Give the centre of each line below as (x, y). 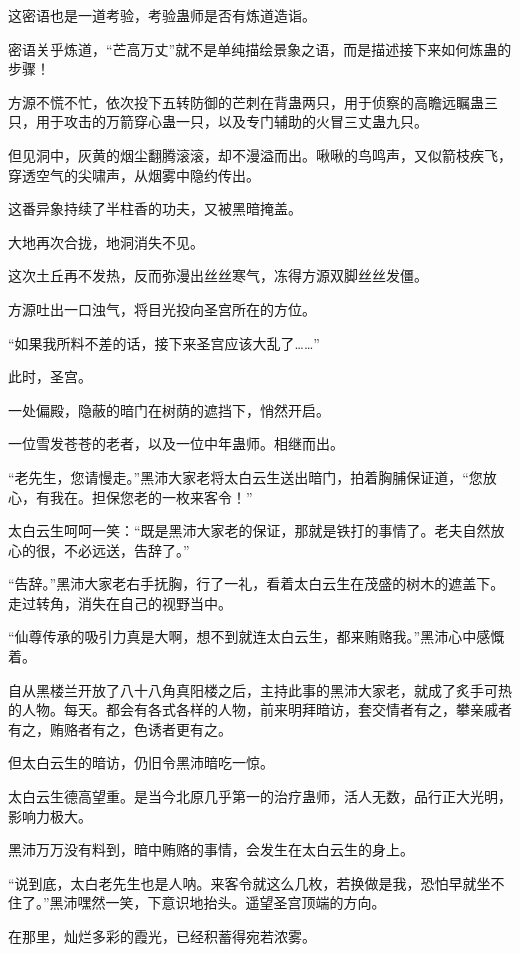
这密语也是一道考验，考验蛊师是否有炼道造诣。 (162, 15)
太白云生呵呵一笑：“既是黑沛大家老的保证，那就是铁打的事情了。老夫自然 (249, 530)
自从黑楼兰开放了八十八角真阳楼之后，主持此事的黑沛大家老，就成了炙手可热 (260, 689)
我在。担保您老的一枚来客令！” (151, 496)
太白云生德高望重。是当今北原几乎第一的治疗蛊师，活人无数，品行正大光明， (260, 796)
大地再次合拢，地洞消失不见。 (106, 241)
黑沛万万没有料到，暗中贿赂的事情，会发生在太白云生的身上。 (211, 849)
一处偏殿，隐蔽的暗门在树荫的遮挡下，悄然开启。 (169, 409)
